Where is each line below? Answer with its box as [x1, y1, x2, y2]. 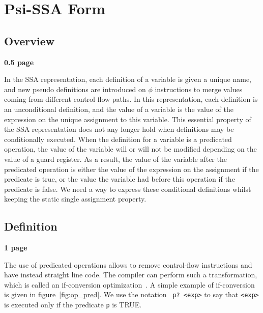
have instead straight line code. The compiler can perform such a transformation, [4, 269, 257, 280]
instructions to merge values [155, 83, 243, 94]
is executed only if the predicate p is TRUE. [4, 299, 142, 310]
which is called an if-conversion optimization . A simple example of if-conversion [4, 279, 255, 290]
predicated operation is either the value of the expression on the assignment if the [4, 163, 259, 174]
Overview [4, 33, 55, 48]
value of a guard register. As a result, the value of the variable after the [4, 153, 227, 164]
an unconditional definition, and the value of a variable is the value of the [4, 103, 233, 114]
